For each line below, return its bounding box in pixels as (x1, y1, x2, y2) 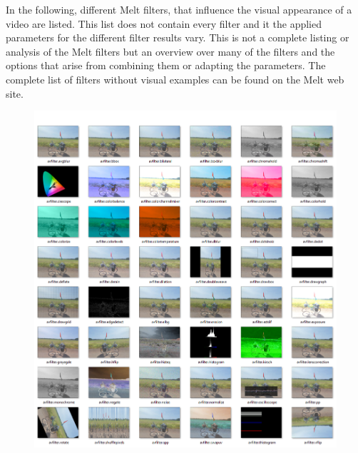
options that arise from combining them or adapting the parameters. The (6, 58, 326, 73)
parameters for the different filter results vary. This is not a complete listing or (6, 30, 349, 45)
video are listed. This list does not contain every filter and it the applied (6, 16, 322, 31)
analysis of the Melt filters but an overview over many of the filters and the (6, 44, 335, 58)
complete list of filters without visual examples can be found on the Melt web (6, 71, 344, 86)
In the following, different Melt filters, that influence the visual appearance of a (6, 2, 352, 16)
